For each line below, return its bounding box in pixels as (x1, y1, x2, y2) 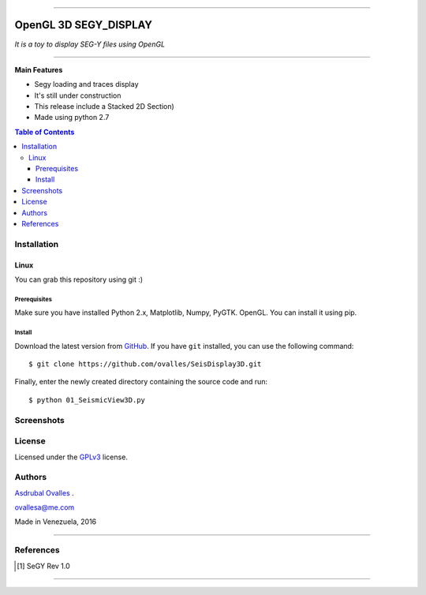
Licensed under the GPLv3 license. (14, 452, 128, 462)
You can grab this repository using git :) (14, 275, 144, 284)
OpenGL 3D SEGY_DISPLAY (14, 18, 153, 32)
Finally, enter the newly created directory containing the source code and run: (14, 377, 268, 387)
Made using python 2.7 (34, 113, 110, 122)
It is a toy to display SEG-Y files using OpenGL (14, 39, 166, 49)
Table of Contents (14, 127, 75, 137)
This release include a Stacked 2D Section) (34, 102, 175, 111)
